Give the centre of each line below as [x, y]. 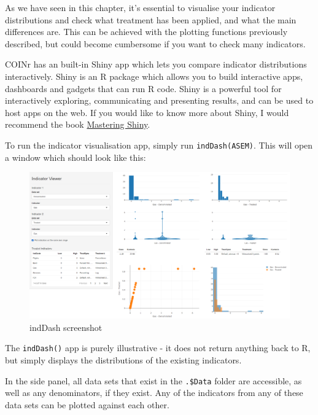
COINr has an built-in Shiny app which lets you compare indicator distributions [156, 64]
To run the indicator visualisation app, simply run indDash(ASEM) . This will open [159, 145]
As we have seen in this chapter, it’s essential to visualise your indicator [140, 7]
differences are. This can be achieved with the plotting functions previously [146, 32]
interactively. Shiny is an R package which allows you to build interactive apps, [154, 76]
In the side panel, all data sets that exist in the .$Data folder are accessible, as [153, 380]
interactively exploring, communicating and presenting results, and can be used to [159, 100]
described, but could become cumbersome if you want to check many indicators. [155, 43]
